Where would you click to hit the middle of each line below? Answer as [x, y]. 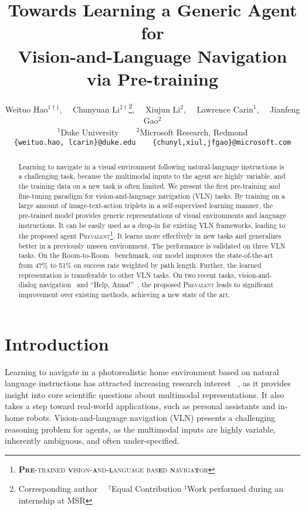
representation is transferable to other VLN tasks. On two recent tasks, [127, 275]
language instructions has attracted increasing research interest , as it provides [148, 383]
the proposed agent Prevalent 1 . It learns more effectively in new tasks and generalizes [150, 235]
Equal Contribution [147, 489]
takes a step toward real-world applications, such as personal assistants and [140, 406]
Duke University [90, 132]
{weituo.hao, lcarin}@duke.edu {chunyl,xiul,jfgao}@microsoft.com [152, 143]
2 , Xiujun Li [155, 108]
